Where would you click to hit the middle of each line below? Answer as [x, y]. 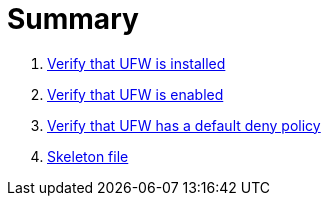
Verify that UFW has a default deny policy [184, 125]
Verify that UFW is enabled [135, 94]
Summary [73, 19]
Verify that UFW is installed [136, 63]
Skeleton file [88, 156]
